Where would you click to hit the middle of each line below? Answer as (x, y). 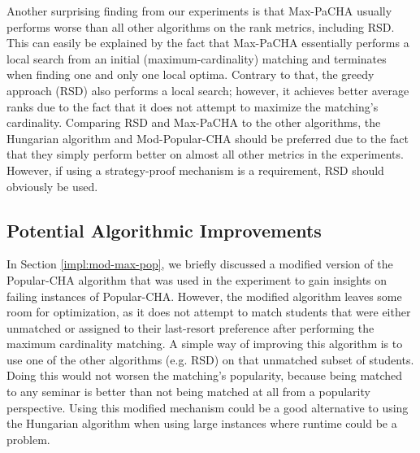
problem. (28, 439)
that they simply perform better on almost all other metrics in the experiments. (205, 154)
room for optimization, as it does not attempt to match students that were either (209, 312)
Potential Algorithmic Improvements (164, 230)
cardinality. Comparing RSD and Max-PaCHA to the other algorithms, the (194, 122)
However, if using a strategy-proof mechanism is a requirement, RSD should (195, 170)
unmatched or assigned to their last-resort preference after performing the (191, 327)
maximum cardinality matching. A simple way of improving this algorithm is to (205, 344)
